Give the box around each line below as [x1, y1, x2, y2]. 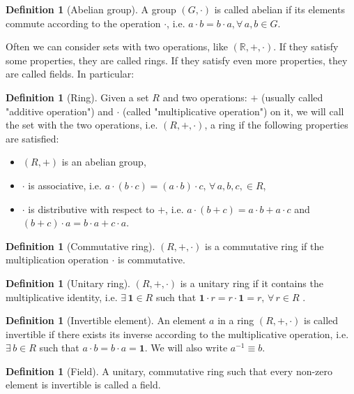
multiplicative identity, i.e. [6, 289, 118, 304]
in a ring [217, 313, 254, 328]
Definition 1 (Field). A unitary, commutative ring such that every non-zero [6, 363, 333, 378]
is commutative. [118, 252, 185, 267]
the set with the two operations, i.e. [6, 117, 158, 132]
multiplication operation [6, 252, 109, 267]
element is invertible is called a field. [6, 377, 161, 392]
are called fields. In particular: [6, 66, 134, 81]
